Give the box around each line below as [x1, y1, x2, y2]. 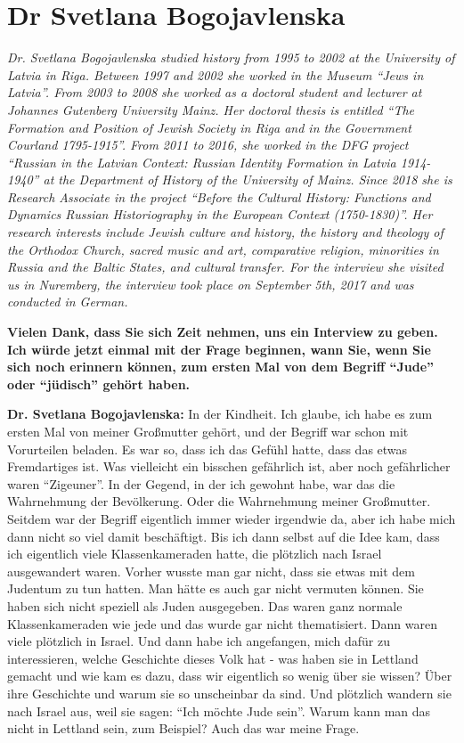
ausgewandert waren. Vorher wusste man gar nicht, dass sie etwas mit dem [7, 561, 415, 580]
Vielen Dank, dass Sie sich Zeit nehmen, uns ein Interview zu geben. [7, 323, 438, 341]
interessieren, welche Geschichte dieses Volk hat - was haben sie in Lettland [7, 649, 419, 667]
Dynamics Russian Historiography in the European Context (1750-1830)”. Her [7, 205, 433, 224]
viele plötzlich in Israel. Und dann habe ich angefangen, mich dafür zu [7, 632, 390, 650]
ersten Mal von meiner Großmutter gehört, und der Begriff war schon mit [7, 422, 409, 440]
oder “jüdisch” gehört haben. [7, 374, 191, 393]
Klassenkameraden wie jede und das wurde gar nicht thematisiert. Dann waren [7, 614, 437, 633]
